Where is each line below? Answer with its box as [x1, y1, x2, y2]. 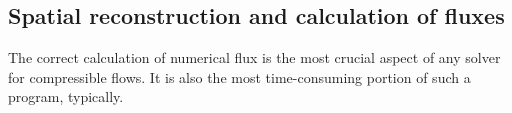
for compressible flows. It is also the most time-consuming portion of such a [8, 66, 471, 87]
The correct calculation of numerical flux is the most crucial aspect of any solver [8, 47, 501, 68]
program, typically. [8, 86, 124, 107]
